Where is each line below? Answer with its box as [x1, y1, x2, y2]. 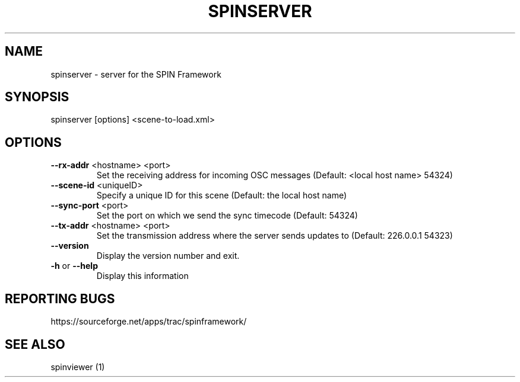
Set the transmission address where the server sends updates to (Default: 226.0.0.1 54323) [96, 230, 453, 241]
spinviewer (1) [50, 361, 105, 372]
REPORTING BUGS [5, 291, 115, 306]
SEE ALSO [5, 336, 65, 352]
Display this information [96, 271, 189, 281]
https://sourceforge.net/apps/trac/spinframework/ [50, 316, 247, 327]
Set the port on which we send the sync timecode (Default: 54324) [96, 210, 358, 221]
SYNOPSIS [5, 89, 69, 105]
